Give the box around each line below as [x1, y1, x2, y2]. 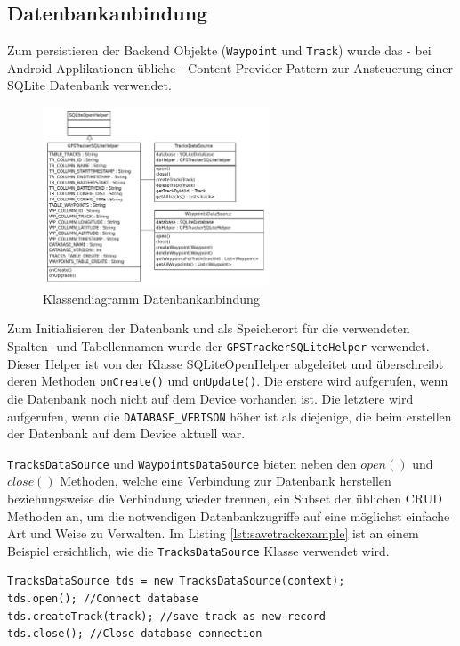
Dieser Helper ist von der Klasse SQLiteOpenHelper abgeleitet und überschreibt [7, 354, 444, 372]
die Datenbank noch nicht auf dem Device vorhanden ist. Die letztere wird [7, 388, 414, 407]
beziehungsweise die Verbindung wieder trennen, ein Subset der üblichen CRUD [7, 489, 442, 508]
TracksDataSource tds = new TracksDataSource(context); [7, 575, 345, 588]
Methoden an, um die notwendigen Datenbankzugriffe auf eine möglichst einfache [7, 506, 450, 525]
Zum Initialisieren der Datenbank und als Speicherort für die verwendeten [7, 319, 410, 338]
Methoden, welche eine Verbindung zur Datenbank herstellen [60, 471, 391, 490]
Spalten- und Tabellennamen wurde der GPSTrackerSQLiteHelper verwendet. [7, 337, 430, 356]
